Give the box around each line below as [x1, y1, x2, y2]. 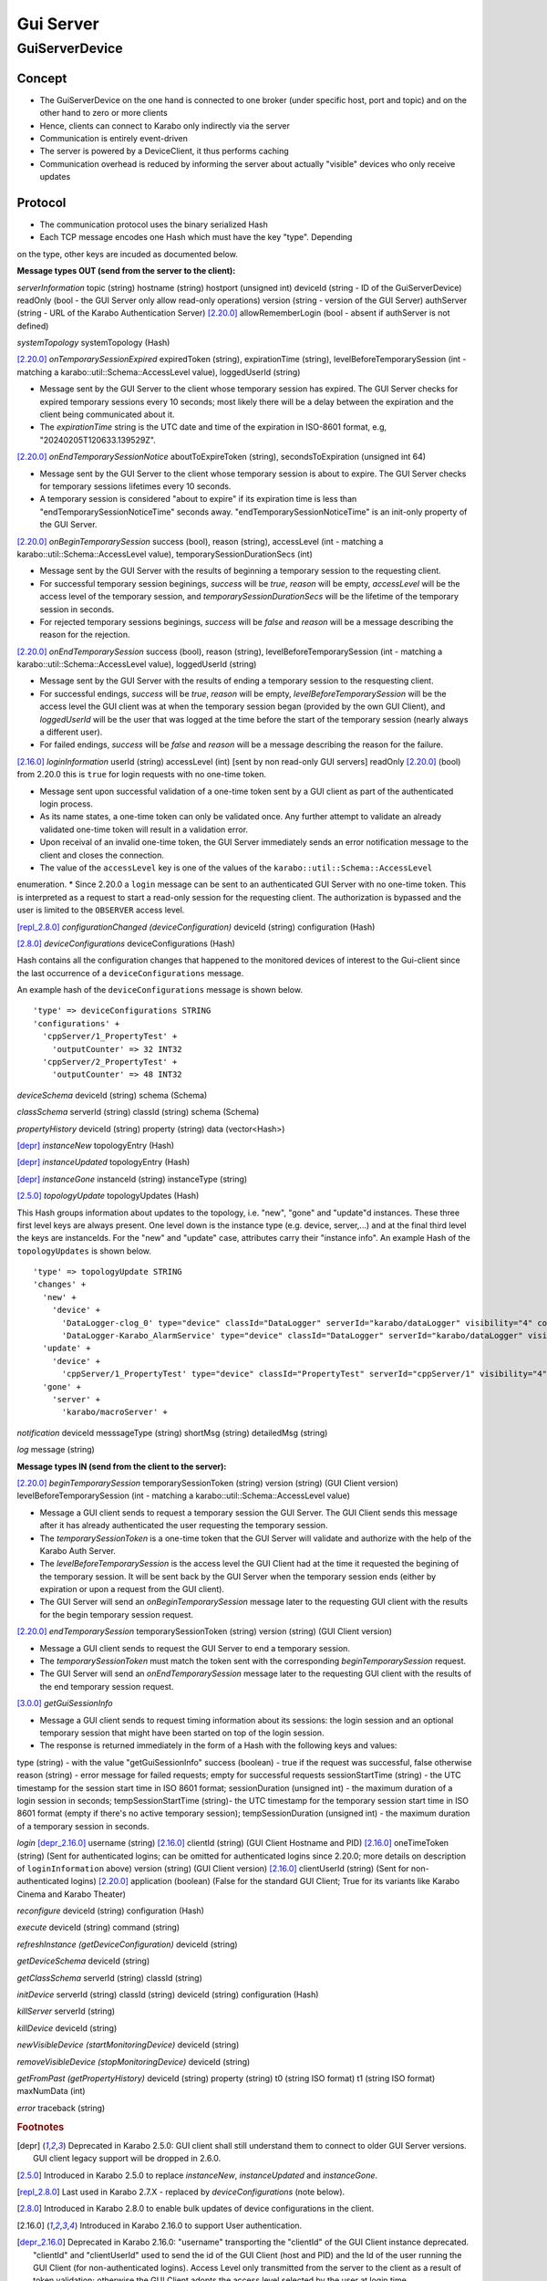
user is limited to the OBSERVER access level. [16, 904, 185, 916]
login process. [39, 798, 93, 809]
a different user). [39, 726, 103, 738]
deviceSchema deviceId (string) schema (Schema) [16, 1089, 208, 1100]
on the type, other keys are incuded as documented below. [16, 248, 239, 259]
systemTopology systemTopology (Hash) [16, 338, 170, 349]
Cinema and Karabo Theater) [16, 1889, 127, 1900]
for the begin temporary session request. [39, 1609, 194, 1620]
